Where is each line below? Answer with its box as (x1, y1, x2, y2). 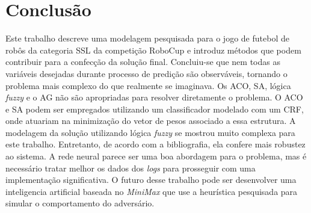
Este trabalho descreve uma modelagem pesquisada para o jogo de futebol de (5, 32, 289, 45)
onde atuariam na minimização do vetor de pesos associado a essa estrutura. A (5, 114, 296, 127)
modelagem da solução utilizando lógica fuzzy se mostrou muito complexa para (5, 126, 295, 138)
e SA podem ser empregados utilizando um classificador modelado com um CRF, (5, 102, 304, 115)
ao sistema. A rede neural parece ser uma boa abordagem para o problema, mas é (5, 150, 307, 162)
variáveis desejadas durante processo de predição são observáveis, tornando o (5, 67, 288, 79)
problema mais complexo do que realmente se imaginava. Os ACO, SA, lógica (5, 79, 291, 91)
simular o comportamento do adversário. (5, 197, 155, 209)
